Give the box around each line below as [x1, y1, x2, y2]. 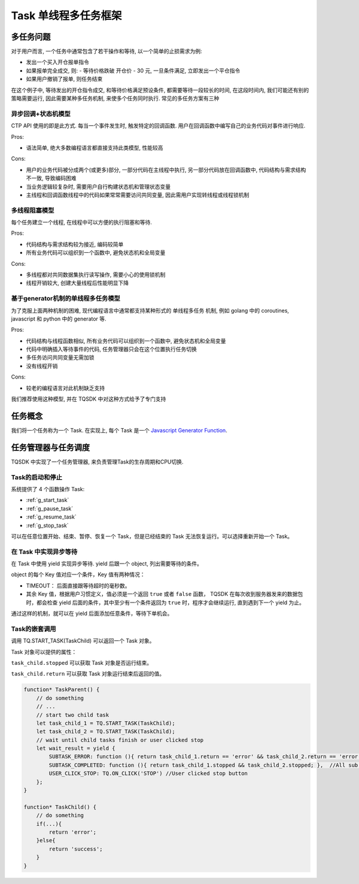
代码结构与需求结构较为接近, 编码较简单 [26, 240, 124, 248]
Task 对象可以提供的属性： [11, 648, 77, 655]
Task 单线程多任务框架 [11, 9, 122, 22]
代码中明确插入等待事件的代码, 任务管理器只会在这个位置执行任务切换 [26, 346, 197, 353]
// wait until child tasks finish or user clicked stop [36, 737, 204, 743]
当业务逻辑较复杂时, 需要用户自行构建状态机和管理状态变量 [26, 183, 171, 190]
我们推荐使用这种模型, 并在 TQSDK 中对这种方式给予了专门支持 [11, 395, 166, 402]
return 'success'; [48, 845, 103, 852]
